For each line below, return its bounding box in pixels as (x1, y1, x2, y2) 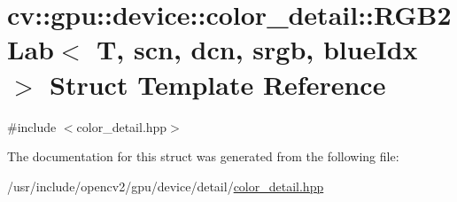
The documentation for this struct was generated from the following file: (7, 147, 399, 166)
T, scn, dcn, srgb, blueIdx (96, 31, 418, 67)
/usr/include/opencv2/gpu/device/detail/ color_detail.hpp (7, 176, 324, 195)
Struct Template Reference (50, 66, 386, 102)
